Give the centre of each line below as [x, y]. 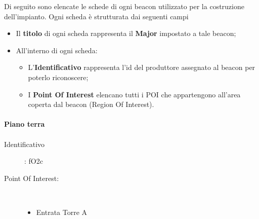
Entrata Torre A [62, 212]
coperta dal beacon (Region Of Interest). [91, 104]
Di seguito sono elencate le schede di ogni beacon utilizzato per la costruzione [124, 6]
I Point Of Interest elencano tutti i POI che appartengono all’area [134, 94]
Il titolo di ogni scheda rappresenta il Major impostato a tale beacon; [126, 33]
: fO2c [34, 161]
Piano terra [25, 124]
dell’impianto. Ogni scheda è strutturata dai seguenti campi [96, 16]
